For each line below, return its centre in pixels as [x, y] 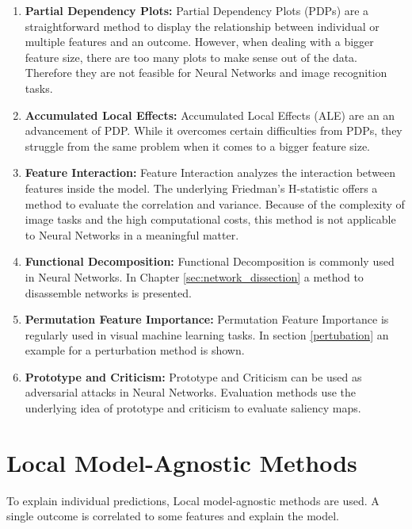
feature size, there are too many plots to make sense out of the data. [191, 57]
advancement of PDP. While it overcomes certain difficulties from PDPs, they [214, 130]
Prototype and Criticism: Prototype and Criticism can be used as [193, 376]
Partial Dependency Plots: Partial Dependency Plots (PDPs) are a [197, 10]
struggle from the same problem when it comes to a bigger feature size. [198, 146]
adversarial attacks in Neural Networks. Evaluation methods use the [191, 392]
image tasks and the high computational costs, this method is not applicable [210, 219]
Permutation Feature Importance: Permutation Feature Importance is [207, 319]
